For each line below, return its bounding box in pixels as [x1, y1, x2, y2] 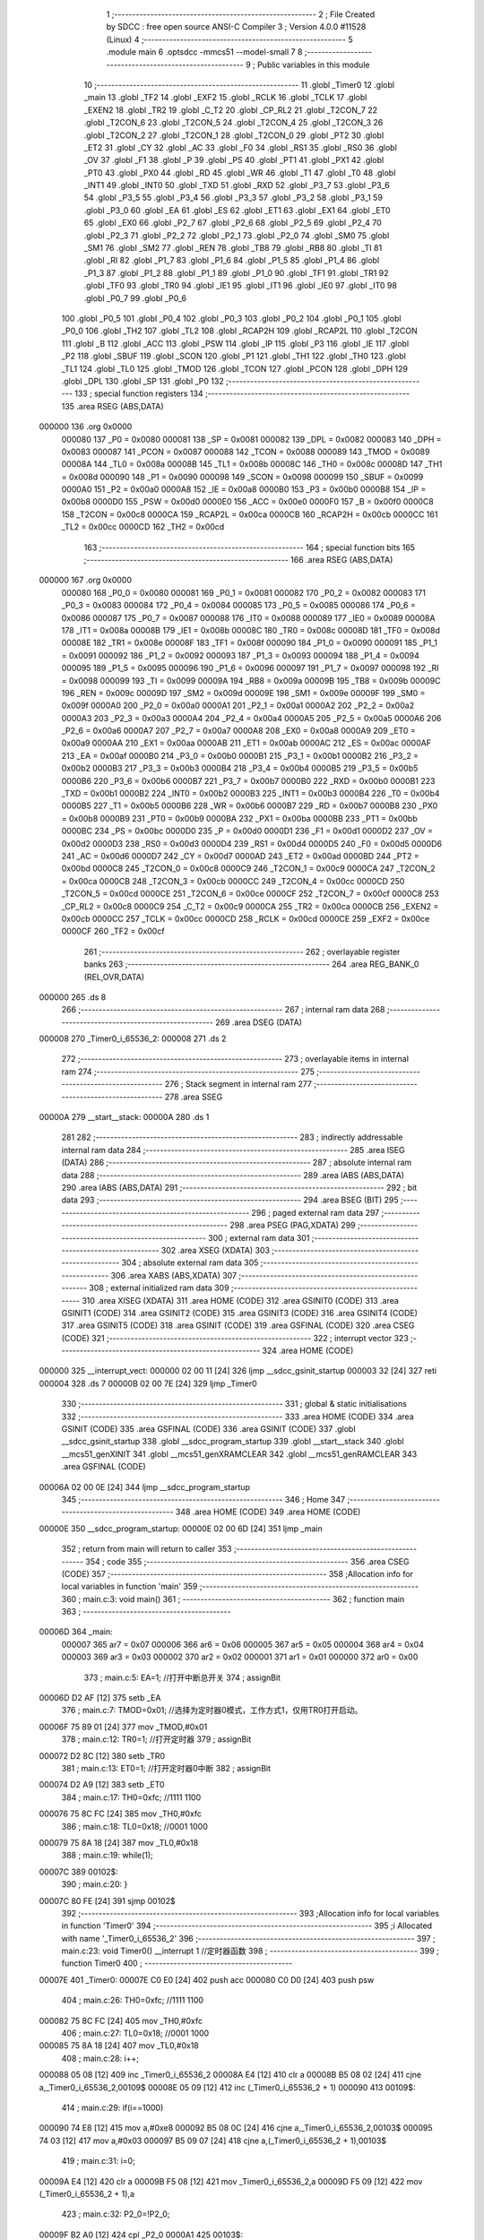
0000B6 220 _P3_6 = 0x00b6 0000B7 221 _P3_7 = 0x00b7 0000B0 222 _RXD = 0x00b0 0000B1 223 [61, 775, 436, 786]
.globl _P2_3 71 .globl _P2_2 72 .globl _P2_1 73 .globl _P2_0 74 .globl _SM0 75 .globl [83, 229, 390, 241]
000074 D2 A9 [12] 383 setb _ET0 [39, 1779, 165, 1790]
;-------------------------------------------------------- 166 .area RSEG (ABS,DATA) [83, 555, 393, 565]
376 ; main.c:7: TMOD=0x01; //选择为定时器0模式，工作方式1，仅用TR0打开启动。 [61, 1705, 363, 1716]
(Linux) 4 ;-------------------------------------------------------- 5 [106, 34, 353, 45]
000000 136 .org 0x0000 [39, 421, 133, 432]
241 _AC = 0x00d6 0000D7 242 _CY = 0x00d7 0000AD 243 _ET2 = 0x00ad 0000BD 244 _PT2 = [61, 851, 420, 861]
